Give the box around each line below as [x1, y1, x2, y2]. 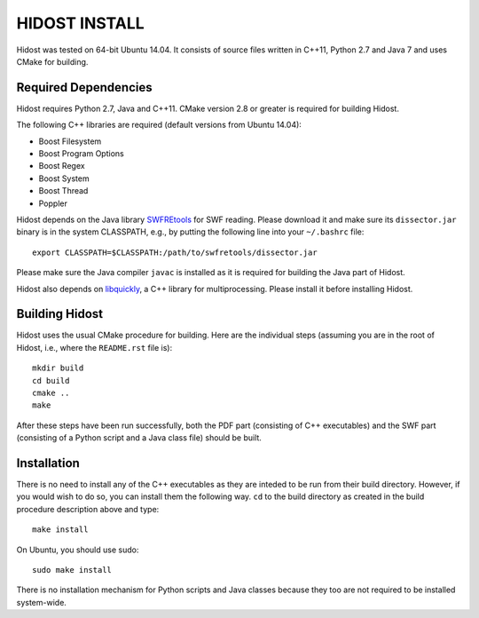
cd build [32, 376, 70, 385]
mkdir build [32, 363, 84, 373]
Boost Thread [38, 186, 89, 196]
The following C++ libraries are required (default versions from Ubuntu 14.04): [16, 120, 302, 131]
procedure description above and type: [16, 503, 160, 514]
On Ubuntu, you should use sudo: [16, 544, 139, 555]
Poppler [38, 198, 68, 209]
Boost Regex [38, 161, 85, 171]
